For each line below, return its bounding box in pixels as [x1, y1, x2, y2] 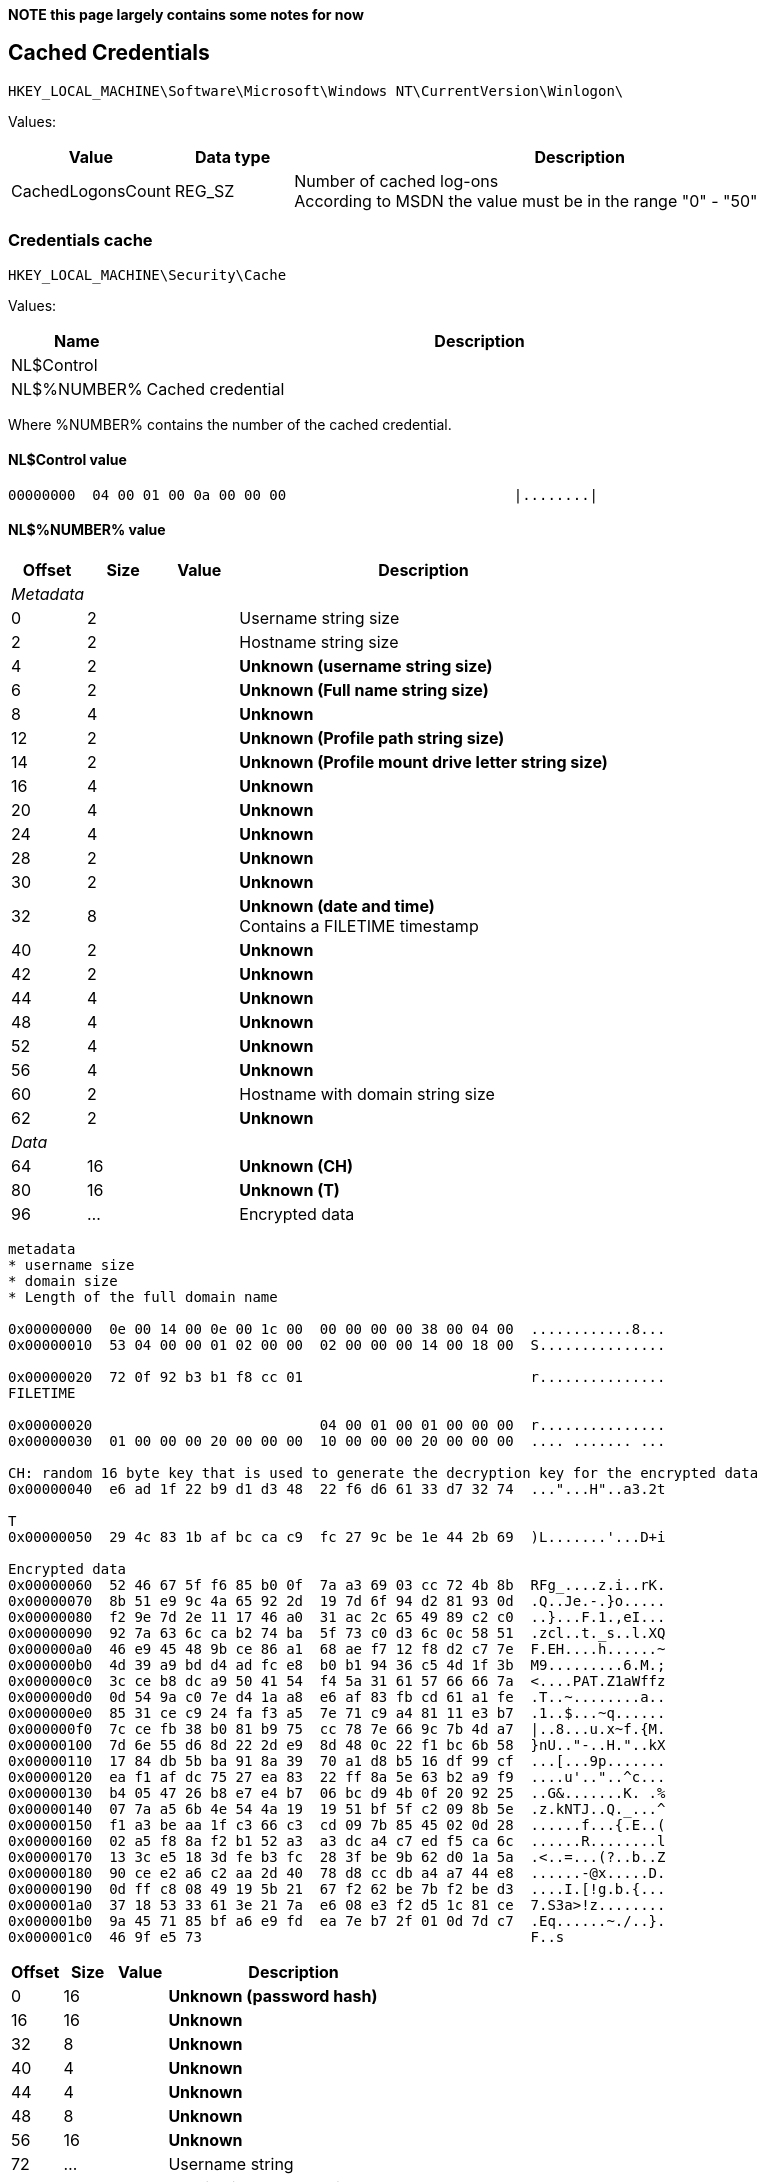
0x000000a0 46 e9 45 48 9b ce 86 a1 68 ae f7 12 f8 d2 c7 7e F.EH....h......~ [8, 1641, 666, 1658]
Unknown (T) [239, 1180, 340, 1201]
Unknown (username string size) [239, 656, 493, 677]
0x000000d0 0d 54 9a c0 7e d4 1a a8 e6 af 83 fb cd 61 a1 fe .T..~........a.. [8, 1689, 666, 1706]
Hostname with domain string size [239, 1084, 495, 1105]
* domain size [8, 1273, 118, 1290]
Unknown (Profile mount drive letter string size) [239, 752, 608, 773]
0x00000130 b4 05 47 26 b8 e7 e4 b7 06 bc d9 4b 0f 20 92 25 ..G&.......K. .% [8, 1785, 666, 1802]
